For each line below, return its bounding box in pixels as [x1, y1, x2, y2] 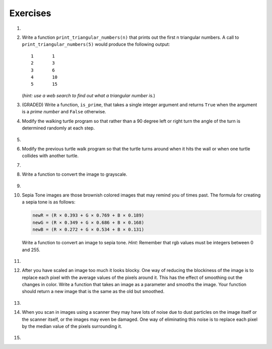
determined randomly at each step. [22, 125, 95, 131]
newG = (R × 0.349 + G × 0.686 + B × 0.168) [32, 220, 145, 225]
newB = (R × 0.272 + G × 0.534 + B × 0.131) [32, 227, 145, 233]
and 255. [22, 247, 40, 253]
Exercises [9, 8, 51, 19]
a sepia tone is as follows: [22, 199, 76, 205]
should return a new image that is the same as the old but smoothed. [22, 289, 165, 295]
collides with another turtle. [22, 153, 79, 159]
